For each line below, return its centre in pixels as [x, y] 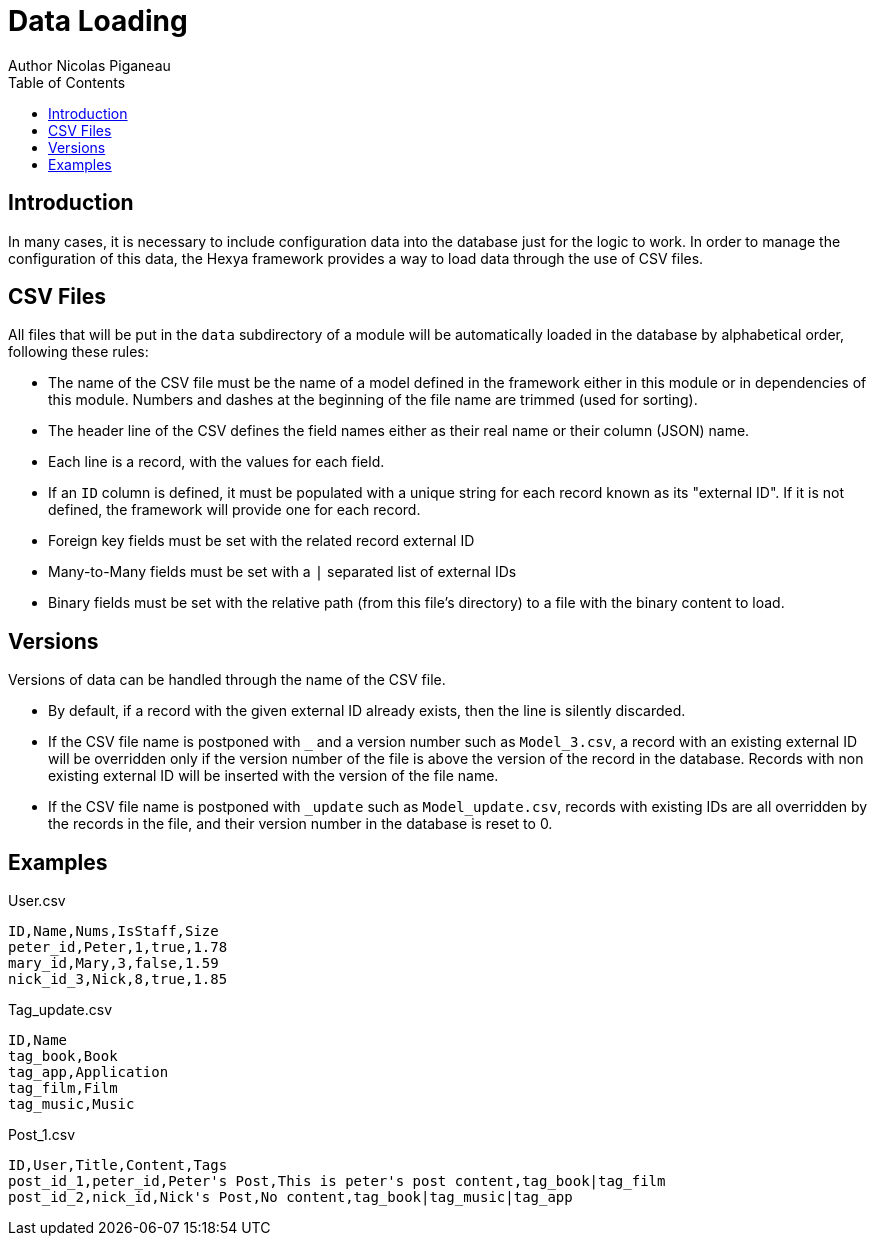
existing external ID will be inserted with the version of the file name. [273, 776]
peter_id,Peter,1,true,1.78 [118, 947]
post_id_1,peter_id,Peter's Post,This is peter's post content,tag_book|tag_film [337, 1181]
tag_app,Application [88, 1072]
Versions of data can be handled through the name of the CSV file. [227, 680]
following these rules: [78, 352]
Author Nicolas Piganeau [89, 65]
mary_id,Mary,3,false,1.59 [113, 963]
